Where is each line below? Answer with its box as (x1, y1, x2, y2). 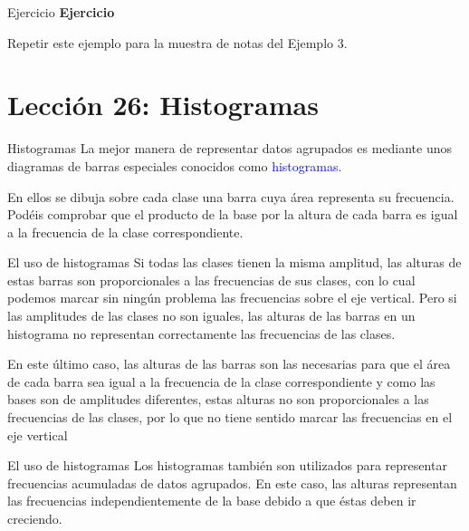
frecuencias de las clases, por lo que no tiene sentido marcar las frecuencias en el (7, 408, 453, 427)
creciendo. (7, 509, 62, 527)
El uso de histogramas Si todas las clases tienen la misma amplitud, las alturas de (7, 253, 462, 272)
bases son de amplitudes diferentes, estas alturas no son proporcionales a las (7, 390, 429, 409)
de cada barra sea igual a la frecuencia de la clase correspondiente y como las (7, 372, 435, 391)
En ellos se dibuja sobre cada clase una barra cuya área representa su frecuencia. (7, 187, 455, 206)
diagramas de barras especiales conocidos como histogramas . (7, 156, 342, 175)
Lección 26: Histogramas (7, 86, 319, 123)
